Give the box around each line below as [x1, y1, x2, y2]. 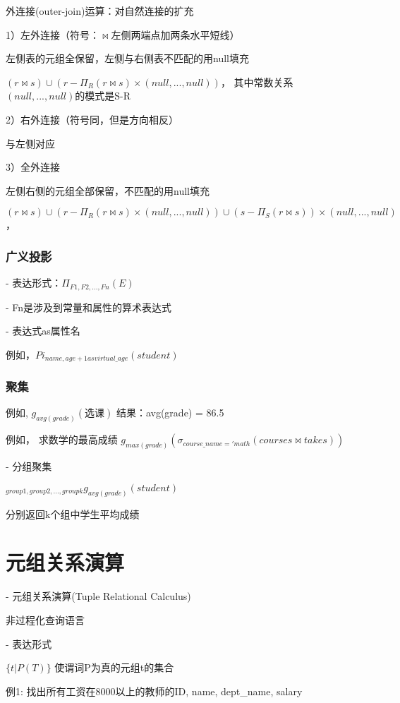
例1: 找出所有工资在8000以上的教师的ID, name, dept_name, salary [6, 683, 303, 698]
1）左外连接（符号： [6, 27, 99, 42]
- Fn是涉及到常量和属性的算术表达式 [6, 299, 172, 314]
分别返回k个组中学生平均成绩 [6, 506, 140, 521]
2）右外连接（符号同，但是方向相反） [6, 112, 178, 126]
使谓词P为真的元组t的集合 [54, 660, 174, 675]
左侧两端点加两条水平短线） [111, 27, 240, 42]
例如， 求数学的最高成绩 [6, 432, 118, 447]
